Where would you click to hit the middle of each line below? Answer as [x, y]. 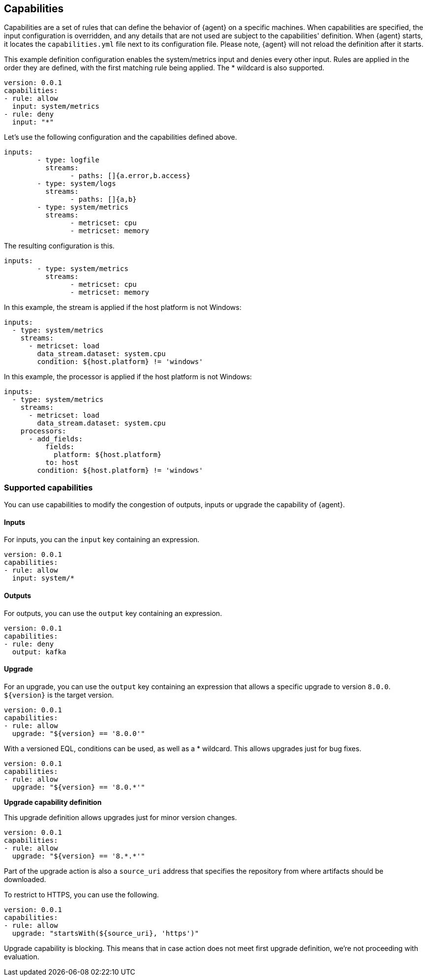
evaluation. [22, 956]
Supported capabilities [48, 487]
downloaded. [25, 879]
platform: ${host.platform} [108, 455]
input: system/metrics [56, 107]
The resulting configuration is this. [59, 246]
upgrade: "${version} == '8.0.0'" [78, 733]
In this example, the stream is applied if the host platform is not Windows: [123, 307]
